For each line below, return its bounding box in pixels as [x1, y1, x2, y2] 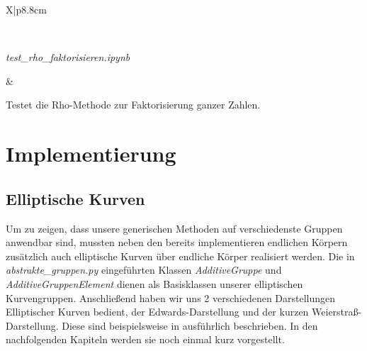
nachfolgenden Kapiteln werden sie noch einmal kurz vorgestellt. [6, 332, 285, 347]
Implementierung [6, 139, 176, 168]
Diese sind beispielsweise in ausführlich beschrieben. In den [62, 318, 318, 333]
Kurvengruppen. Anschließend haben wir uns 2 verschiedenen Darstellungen [6, 290, 336, 305]
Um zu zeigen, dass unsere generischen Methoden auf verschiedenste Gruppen [6, 221, 343, 235]
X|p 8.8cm [6, 2, 47, 16]
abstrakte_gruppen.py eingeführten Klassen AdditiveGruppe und [6, 262, 282, 277]
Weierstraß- [312, 304, 362, 319]
